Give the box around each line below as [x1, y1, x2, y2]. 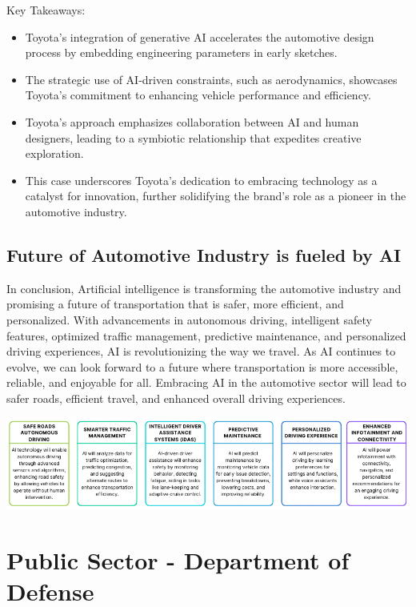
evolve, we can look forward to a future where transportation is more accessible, [6, 358, 398, 375]
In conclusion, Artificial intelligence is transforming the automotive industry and [6, 279, 402, 296]
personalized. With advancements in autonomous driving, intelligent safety [6, 311, 372, 328]
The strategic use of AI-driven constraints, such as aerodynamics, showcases [25, 70, 398, 87]
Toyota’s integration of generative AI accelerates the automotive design [25, 28, 374, 45]
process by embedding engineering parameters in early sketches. [25, 44, 338, 61]
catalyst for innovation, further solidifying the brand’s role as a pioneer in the [25, 187, 406, 204]
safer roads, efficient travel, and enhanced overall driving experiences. [6, 389, 346, 406]
